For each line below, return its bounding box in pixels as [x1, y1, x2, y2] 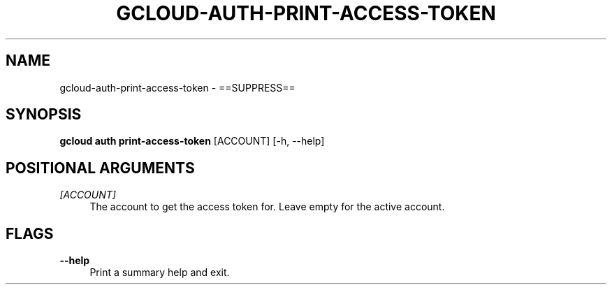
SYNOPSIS [6, 106, 82, 124]
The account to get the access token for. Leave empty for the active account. [89, 201, 445, 213]
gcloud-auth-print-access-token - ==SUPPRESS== [59, 81, 296, 94]
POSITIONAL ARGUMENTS [6, 159, 195, 177]
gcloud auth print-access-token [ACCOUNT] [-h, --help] [59, 135, 325, 147]
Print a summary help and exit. [89, 266, 230, 279]
